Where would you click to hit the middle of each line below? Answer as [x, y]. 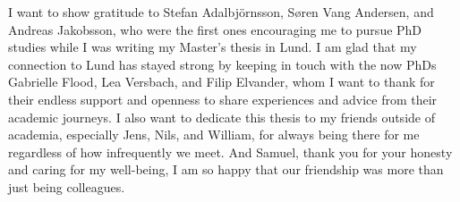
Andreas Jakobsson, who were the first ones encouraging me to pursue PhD [215, 29]
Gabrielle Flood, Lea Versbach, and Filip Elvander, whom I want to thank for [221, 82]
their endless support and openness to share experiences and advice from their [223, 99]
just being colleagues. [67, 186]
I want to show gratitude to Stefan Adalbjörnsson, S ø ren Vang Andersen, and [221, 12]
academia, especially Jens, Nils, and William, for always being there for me [214, 135]
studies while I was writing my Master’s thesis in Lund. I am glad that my [213, 47]
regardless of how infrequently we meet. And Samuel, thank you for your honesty [230, 151]
